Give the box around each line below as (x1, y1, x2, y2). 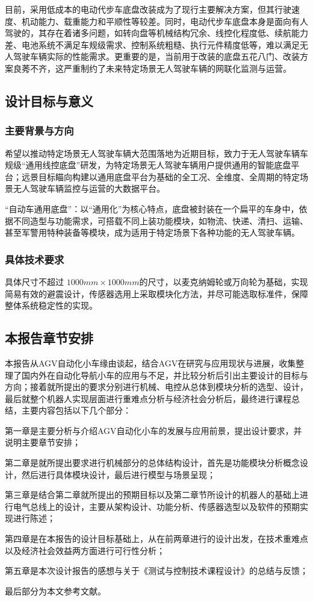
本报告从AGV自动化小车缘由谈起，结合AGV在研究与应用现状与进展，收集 (5, 356, 296, 369)
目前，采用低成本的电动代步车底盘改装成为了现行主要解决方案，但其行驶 (5, 3, 291, 15)
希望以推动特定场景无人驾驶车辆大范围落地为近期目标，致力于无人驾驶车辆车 (5, 146, 308, 159)
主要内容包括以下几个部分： (21, 404, 131, 417)
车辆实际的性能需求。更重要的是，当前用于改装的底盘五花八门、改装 (29, 50, 300, 63)
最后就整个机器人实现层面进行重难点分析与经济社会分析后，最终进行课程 (5, 392, 291, 404)
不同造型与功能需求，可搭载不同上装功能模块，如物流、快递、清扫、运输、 (13, 214, 308, 227)
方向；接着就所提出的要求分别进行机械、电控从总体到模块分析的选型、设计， (5, 380, 308, 393)
